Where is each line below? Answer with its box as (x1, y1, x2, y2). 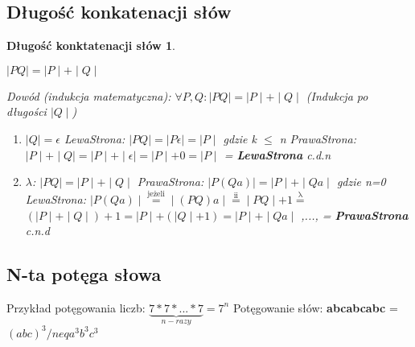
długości (6, 103, 47, 120)
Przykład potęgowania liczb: (6, 299, 146, 316)
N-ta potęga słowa (6, 262, 162, 287)
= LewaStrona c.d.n (224, 146, 331, 163)
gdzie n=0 (336, 173, 386, 190)
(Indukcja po (306, 87, 368, 104)
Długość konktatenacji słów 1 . (6, 37, 175, 54)
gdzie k (223, 130, 257, 147)
